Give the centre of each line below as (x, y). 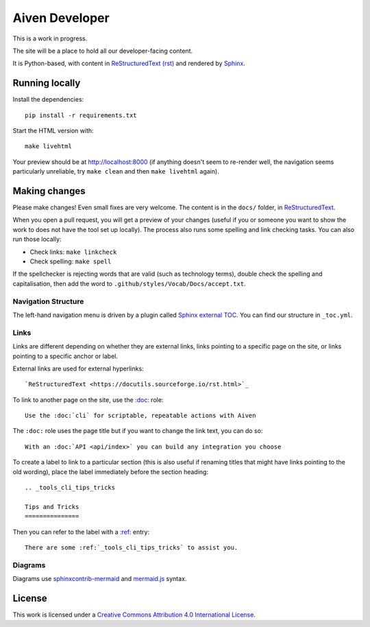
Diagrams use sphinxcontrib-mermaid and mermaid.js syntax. (100, 579)
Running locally (47, 83)
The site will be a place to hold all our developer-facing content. (103, 51)
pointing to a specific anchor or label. (65, 356)
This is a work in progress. (50, 38)
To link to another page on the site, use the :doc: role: (88, 400)
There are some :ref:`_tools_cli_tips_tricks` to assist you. (132, 547)
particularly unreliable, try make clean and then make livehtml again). (116, 171)
